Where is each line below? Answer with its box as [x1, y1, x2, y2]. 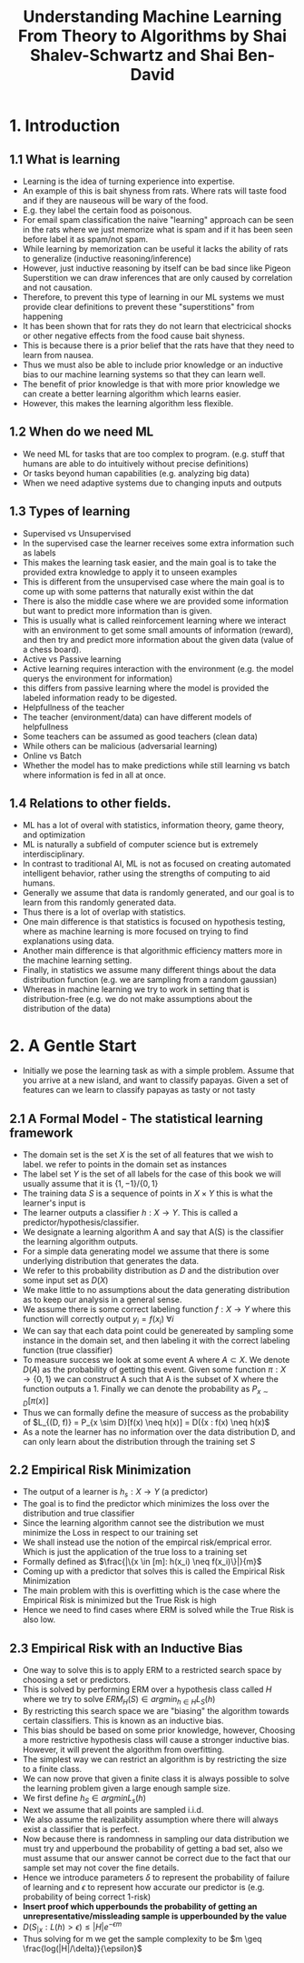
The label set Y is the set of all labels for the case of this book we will [22, 1168, 281, 1179]
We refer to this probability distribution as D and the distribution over [22, 1266, 279, 1277]
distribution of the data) [22, 1003, 112, 1015]
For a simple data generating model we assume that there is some [22, 1246, 270, 1257]
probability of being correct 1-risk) [22, 1891, 152, 1902]
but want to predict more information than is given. [22, 605, 212, 616]
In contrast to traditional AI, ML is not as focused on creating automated [22, 858, 291, 869]
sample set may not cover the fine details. [22, 1862, 180, 1873]
